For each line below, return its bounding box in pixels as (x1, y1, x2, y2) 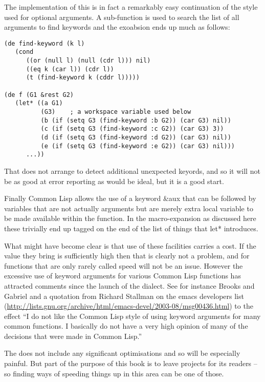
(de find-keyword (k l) (4, 39, 85, 47)
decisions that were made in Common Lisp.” (4, 330, 142, 341)
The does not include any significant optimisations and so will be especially (4, 348, 240, 358)
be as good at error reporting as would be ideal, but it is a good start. (4, 175, 224, 186)
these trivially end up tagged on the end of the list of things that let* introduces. (4, 223, 258, 233)
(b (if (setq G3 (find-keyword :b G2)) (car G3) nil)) (40, 116, 231, 124)
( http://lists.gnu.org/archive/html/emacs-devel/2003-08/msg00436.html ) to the (4, 300, 253, 311)
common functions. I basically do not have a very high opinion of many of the (4, 320, 248, 331)
